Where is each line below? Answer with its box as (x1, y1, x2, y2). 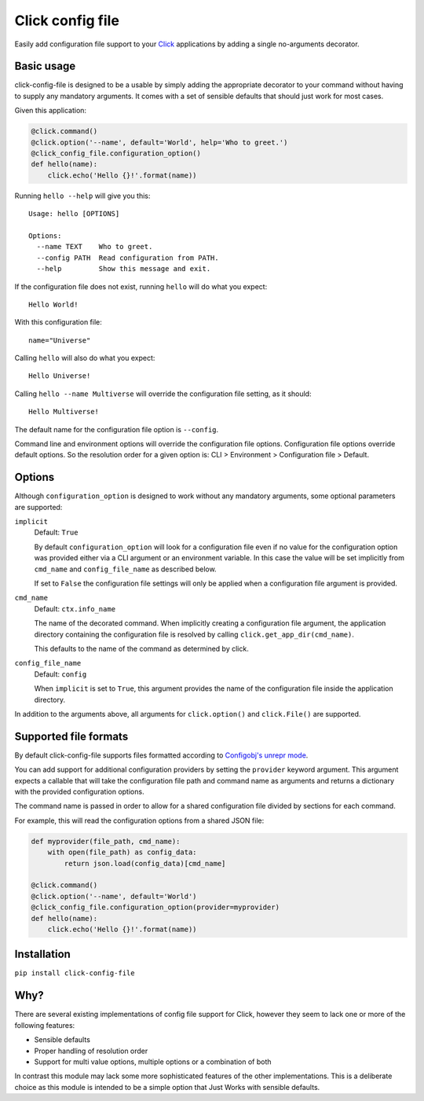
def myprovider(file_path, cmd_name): (31, 837, 181, 846)
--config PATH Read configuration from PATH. (36, 253, 219, 262)
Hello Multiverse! (28, 407, 100, 417)
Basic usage (14, 60, 76, 73)
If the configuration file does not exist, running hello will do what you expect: (14, 281, 268, 291)
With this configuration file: (14, 317, 102, 327)
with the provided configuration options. (14, 787, 144, 797)
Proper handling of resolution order (34, 1046, 148, 1055)
